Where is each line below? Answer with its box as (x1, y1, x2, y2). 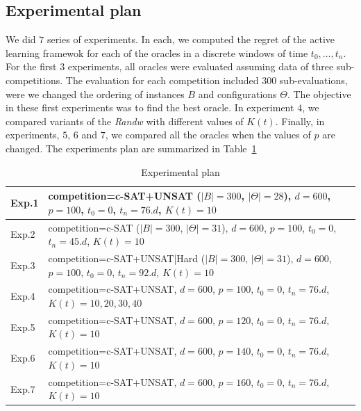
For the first (6, 59, 57, 74)
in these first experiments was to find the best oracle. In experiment (6, 100, 294, 115)
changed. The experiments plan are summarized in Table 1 (6, 140, 257, 155)
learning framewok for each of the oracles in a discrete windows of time (6, 45, 308, 60)
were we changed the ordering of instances (6, 86, 185, 101)
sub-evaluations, (279, 72, 348, 87)
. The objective (287, 86, 351, 101)
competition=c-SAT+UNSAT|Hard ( (48, 251, 205, 266)
